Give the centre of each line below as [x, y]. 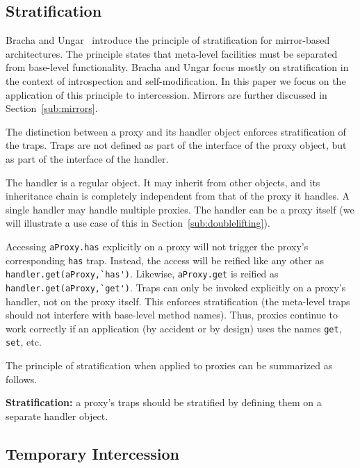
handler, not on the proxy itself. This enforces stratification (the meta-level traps [178, 301]
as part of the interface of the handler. [87, 158]
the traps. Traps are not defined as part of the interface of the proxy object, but [176, 145]
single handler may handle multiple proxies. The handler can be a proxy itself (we [180, 209]
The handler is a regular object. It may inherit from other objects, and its [163, 182]
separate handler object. [57, 415]
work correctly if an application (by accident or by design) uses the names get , [174, 328]
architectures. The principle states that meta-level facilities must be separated [172, 53]
